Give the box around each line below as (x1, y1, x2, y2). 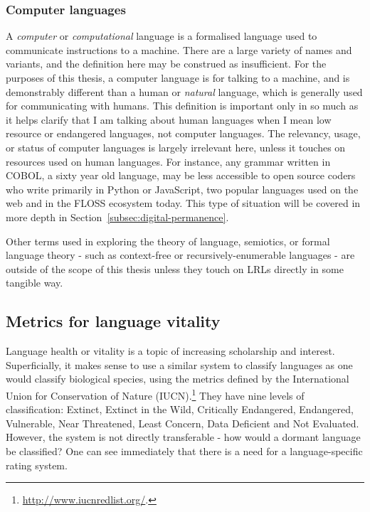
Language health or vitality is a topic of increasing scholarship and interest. (6, 343, 335, 358)
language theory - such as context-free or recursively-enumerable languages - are (6, 247, 355, 262)
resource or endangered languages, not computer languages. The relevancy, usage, (6, 126, 361, 141)
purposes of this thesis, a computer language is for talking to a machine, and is (6, 70, 350, 85)
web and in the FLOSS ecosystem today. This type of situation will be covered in (6, 196, 361, 210)
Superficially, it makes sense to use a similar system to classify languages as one (6, 357, 353, 372)
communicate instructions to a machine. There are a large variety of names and (6, 42, 352, 57)
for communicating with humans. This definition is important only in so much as (6, 98, 359, 113)
